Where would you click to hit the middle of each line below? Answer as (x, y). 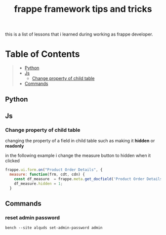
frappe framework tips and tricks (83, 9)
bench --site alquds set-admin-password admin (54, 228)
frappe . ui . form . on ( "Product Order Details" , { (54, 170)
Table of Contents (42, 54)
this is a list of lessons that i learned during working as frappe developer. (79, 34)
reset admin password (33, 217)
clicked (12, 161)
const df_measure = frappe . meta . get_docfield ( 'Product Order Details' (89, 179)
